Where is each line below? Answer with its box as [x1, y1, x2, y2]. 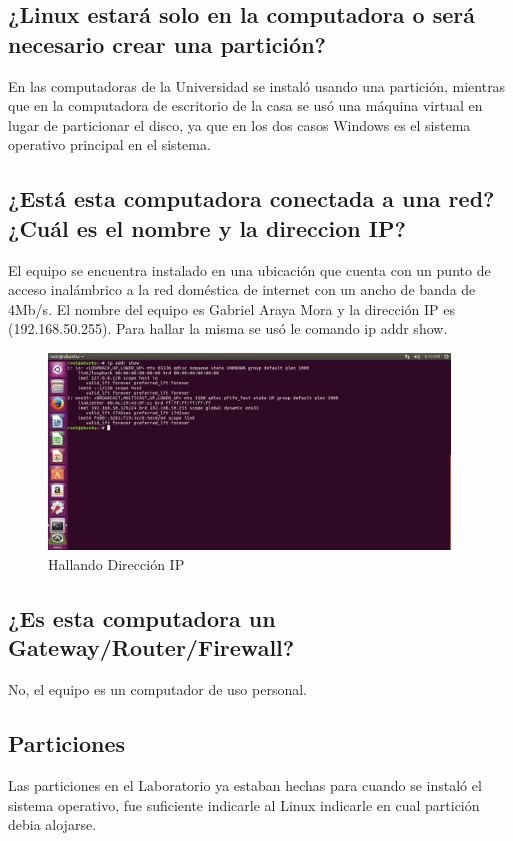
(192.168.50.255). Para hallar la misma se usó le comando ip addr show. [8, 318, 448, 339]
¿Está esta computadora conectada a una [8, 183, 441, 214]
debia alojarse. [8, 814, 97, 835]
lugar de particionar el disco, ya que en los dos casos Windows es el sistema [8, 114, 471, 135]
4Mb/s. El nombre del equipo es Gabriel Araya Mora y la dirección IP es [8, 298, 455, 319]
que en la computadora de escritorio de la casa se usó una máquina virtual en [8, 95, 483, 116]
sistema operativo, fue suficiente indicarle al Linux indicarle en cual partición [8, 794, 480, 815]
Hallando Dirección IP [48, 553, 185, 574]
